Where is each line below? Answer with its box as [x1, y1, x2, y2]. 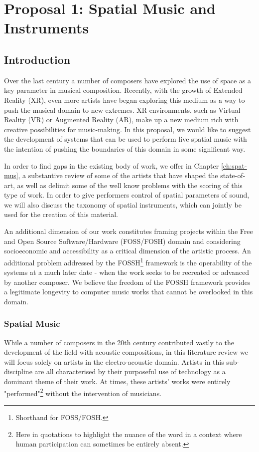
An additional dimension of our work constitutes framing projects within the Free [4, 226, 253, 236]
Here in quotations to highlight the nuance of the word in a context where [15, 429, 242, 439]
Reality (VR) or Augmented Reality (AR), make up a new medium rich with [4, 114, 239, 125]
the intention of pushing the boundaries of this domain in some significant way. [4, 143, 246, 154]
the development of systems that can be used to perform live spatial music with [4, 134, 247, 144]
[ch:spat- [221, 160, 247, 171]
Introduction [4, 51, 71, 67]
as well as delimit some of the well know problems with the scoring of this [17, 180, 243, 190]
